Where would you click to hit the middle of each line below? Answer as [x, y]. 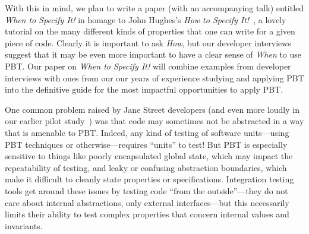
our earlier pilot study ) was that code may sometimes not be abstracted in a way [154, 121]
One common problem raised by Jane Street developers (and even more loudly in [152, 109]
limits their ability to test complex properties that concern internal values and [147, 214]
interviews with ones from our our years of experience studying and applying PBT [154, 78]
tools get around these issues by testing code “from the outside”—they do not [146, 190]
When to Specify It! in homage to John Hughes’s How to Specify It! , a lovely [146, 19]
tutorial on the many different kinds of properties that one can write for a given [150, 31]
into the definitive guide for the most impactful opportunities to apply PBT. [144, 89]
